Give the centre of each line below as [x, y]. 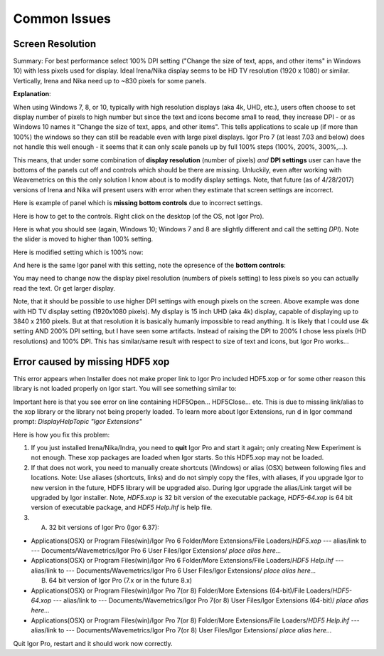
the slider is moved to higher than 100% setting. [83, 239]
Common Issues [62, 19]
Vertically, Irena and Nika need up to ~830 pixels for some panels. [110, 80]
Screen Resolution [54, 44]
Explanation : [32, 94]
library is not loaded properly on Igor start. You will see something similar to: [125, 389]
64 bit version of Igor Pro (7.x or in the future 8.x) [120, 580]
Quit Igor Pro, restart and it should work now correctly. [93, 643]
